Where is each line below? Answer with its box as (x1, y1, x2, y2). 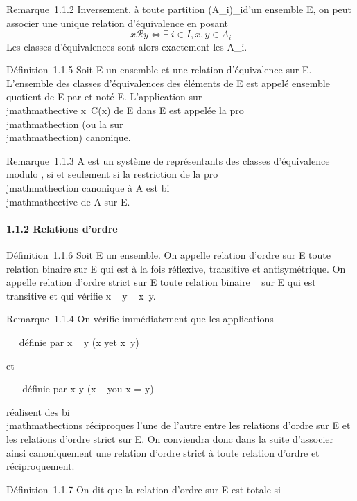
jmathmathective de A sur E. (6, 194, 130, 208)
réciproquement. (6, 459, 75, 473)
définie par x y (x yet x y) (19, 334, 139, 349)
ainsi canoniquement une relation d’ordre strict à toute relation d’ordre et (6, 445, 320, 459)
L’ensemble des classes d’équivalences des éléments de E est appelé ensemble (6, 75, 330, 90)
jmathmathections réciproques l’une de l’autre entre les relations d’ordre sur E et (6, 418, 351, 432)
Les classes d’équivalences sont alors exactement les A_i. (6, 39, 247, 53)
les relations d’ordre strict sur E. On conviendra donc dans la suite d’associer (6, 431, 334, 446)
